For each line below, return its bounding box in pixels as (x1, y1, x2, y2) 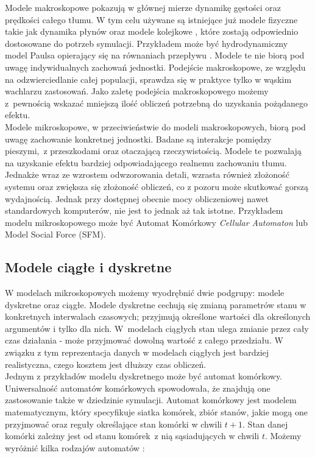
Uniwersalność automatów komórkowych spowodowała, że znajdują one (5, 381, 271, 394)
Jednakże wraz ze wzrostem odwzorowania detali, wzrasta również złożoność (5, 168, 289, 181)
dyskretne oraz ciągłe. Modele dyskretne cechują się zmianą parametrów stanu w (5, 298, 306, 311)
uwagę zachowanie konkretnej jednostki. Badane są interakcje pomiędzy (5, 132, 272, 145)
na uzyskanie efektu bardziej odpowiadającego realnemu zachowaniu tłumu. (5, 156, 287, 169)
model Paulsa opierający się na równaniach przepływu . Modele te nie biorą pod (5, 49, 305, 62)
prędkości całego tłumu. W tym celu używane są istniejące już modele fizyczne (5, 13, 298, 26)
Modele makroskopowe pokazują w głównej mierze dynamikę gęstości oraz (5, 1, 281, 13)
